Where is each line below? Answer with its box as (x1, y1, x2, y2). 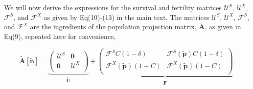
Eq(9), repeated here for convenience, (4, 31, 116, 41)
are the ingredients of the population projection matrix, (30, 21, 197, 32)
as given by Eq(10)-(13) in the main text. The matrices (44, 12, 209, 22)
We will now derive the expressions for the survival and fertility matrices (4, 2, 222, 12)
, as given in (205, 21, 241, 32)
